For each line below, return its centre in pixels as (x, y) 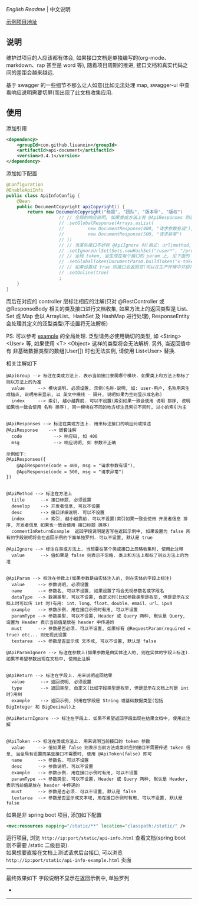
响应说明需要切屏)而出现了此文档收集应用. (62, 92)
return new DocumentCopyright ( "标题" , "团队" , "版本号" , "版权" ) (105, 212)
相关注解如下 (22, 363)
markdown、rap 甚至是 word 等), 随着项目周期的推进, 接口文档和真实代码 (95, 65)
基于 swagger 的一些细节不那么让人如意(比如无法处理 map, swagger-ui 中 (95, 85)
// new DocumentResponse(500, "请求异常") (121, 234)
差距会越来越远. (35, 72)
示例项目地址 (22, 22)
